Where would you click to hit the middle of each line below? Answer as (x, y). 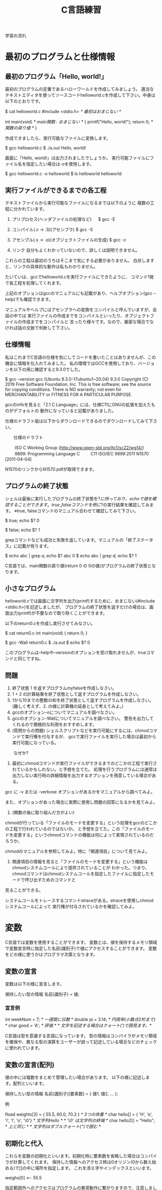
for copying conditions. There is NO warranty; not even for (63, 389)
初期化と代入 (24, 1143)
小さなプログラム (30, 589)
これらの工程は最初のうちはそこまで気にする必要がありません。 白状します (80, 260)
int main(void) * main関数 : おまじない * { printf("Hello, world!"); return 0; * (79, 122)
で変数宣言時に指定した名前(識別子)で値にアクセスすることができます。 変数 (81, 948)
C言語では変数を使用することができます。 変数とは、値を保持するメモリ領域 (81, 942)
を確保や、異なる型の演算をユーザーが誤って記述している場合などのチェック (81, 1042)
